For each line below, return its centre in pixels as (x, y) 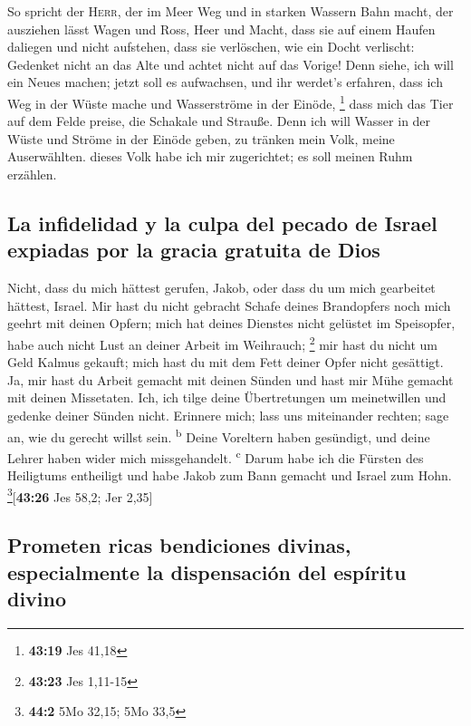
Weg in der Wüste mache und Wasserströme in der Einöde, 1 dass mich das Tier (231, 102)
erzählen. (32, 174)
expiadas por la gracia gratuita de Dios (194, 250)
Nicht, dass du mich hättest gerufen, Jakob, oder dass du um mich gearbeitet (221, 288)
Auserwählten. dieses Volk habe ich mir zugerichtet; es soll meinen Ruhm (210, 156)
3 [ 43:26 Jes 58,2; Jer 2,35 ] (80, 495)
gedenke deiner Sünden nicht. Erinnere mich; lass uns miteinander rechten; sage (228, 415)
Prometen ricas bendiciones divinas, (179, 545)
